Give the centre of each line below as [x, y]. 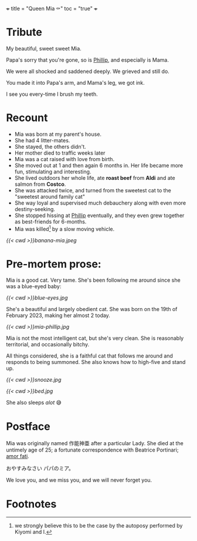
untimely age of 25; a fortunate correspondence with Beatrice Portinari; [92, 450]
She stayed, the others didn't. [50, 146]
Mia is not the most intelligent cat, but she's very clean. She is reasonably [95, 338]
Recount [27, 118]
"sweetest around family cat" [50, 196]
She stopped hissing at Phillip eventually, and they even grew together [99, 215]
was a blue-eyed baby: [34, 286]
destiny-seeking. [35, 209]
